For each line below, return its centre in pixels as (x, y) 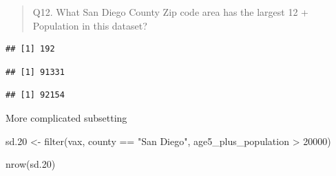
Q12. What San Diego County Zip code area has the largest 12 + (170, 12)
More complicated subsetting (66, 117)
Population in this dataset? (90, 25)
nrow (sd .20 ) (31, 164)
